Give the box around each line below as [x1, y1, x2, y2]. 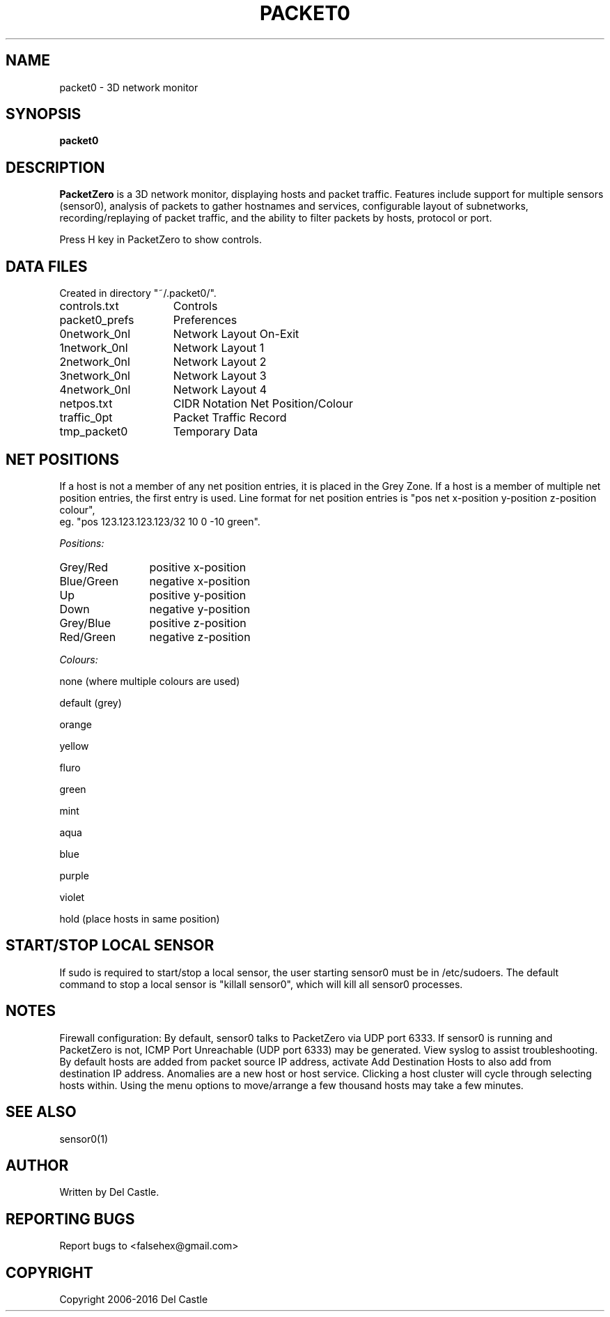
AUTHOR [6, 1156, 69, 1174]
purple [59, 869, 89, 881]
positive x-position [149, 560, 247, 574]
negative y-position [149, 601, 251, 616]
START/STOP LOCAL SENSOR [6, 937, 214, 955]
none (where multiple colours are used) [59, 675, 240, 687]
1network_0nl [59, 341, 128, 355]
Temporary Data [173, 424, 258, 439]
